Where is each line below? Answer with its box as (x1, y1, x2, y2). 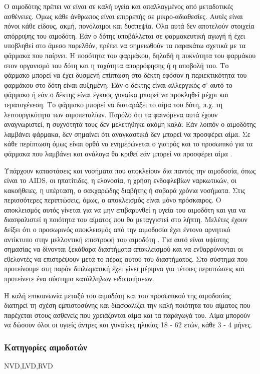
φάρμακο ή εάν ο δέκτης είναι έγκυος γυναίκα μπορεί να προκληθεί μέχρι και (4, 89, 229, 100)
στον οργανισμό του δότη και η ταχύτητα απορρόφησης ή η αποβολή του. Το (4, 60, 229, 70)
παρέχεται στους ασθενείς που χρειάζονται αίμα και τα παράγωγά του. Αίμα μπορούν (4, 309, 250, 320)
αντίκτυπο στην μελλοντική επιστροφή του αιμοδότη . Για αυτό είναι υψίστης (4, 234, 229, 244)
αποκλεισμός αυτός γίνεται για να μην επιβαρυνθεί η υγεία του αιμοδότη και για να (4, 204, 246, 215)
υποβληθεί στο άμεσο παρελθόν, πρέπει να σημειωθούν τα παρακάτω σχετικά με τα (4, 40, 246, 51)
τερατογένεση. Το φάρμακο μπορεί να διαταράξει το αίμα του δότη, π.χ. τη (4, 99, 223, 109)
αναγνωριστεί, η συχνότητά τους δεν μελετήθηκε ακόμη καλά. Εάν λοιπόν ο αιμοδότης (4, 119, 256, 129)
